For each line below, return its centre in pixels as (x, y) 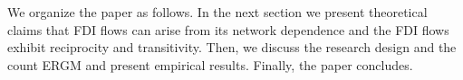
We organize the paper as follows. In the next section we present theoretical (217, 12)
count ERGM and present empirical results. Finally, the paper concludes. (210, 64)
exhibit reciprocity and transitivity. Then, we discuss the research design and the (232, 47)
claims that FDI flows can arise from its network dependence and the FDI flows (228, 29)
